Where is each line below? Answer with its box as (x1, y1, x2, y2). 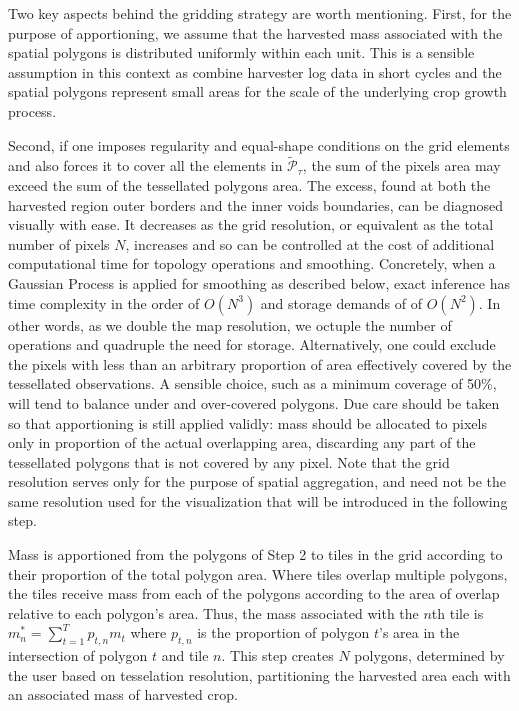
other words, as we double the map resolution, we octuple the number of (8, 314, 452, 335)
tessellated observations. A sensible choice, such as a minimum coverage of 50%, (8, 373, 497, 394)
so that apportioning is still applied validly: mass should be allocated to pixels (8, 412, 487, 433)
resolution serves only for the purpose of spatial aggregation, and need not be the (8, 471, 506, 492)
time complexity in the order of (8, 292, 200, 313)
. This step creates (221, 645, 334, 666)
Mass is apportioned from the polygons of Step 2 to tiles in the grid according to (8, 544, 503, 565)
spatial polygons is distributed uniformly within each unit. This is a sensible (8, 42, 475, 63)
